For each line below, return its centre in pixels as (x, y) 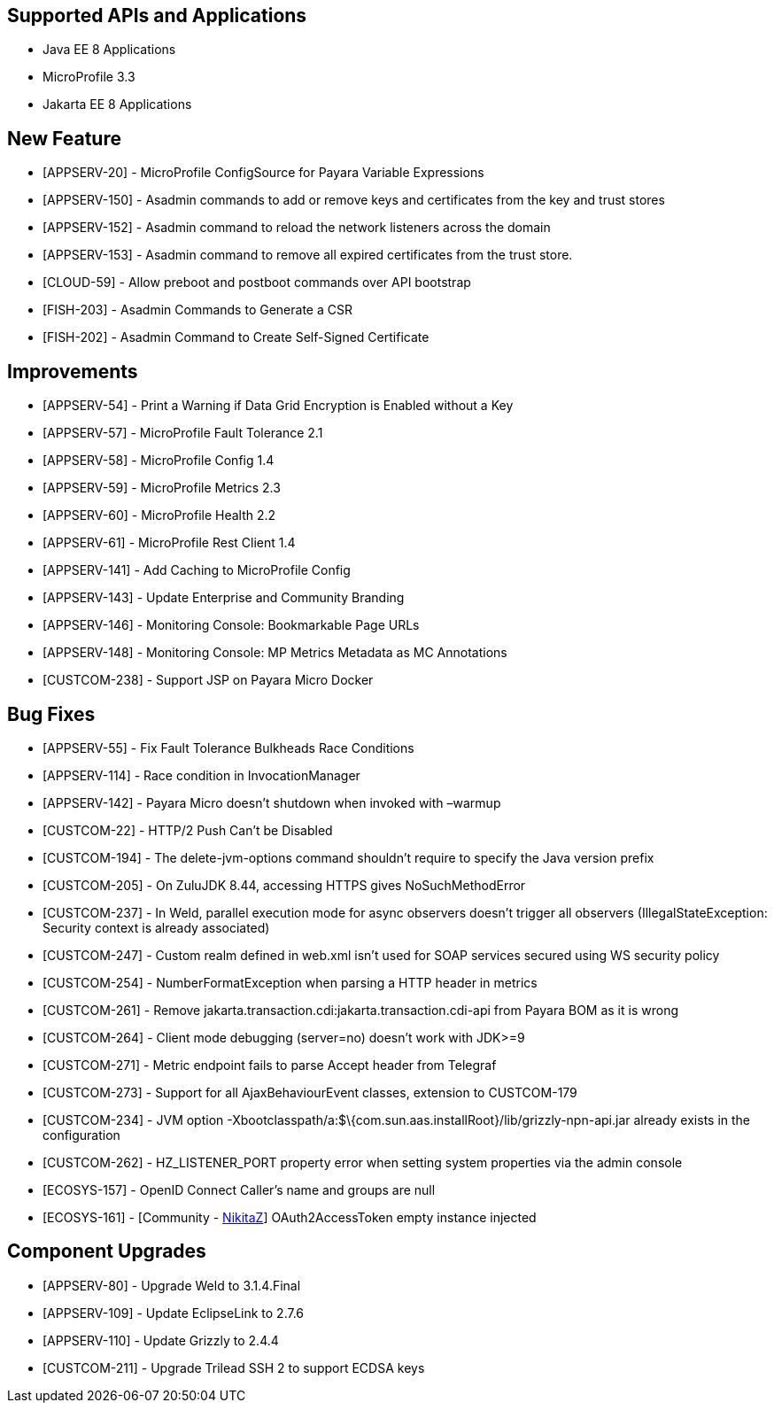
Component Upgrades (107, 1251)
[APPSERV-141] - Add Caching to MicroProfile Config (197, 570)
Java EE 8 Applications (109, 50)
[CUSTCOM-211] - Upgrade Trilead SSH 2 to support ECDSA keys (234, 1367)
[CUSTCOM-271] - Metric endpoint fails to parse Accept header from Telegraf (270, 1065)
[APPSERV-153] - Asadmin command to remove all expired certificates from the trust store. (308, 255)
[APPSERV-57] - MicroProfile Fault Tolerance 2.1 (183, 433)
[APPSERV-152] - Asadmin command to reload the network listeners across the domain (297, 228)
